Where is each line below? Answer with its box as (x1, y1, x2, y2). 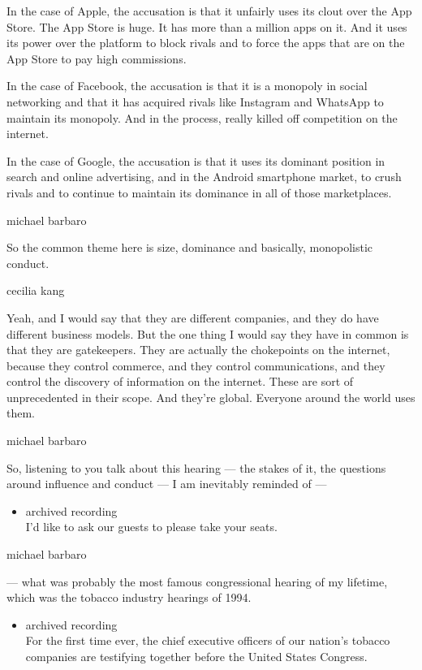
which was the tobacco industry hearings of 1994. (6, 589, 252, 606)
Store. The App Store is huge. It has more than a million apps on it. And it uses (6, 18, 407, 35)
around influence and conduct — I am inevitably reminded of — (6, 475, 327, 492)
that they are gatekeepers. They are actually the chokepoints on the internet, (6, 341, 390, 358)
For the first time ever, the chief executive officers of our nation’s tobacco (25, 632, 390, 649)
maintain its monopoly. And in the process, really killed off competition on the (6, 109, 398, 126)
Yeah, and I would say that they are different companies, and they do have (6, 309, 379, 326)
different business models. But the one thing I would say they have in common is (6, 325, 409, 342)
